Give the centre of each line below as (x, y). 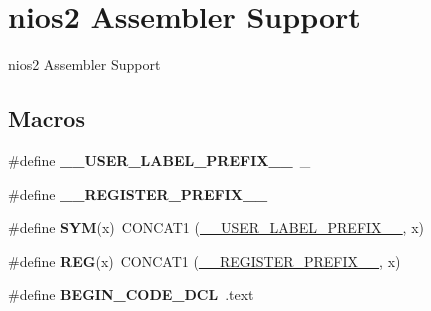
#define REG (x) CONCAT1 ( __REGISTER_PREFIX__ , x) (204, 260)
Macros (46, 118)
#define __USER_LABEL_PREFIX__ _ (159, 159)
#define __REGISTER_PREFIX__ (138, 193)
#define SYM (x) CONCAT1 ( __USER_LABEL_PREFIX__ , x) (216, 227)
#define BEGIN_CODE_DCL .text (131, 294)
